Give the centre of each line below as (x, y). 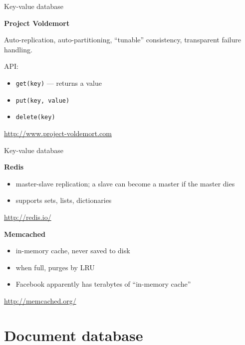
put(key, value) (43, 100)
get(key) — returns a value (59, 83)
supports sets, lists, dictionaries (64, 200)
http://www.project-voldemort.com (58, 133)
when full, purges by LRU (55, 267)
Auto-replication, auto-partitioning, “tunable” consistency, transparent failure (122, 40)
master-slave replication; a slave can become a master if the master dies (125, 183)
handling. (18, 49)
